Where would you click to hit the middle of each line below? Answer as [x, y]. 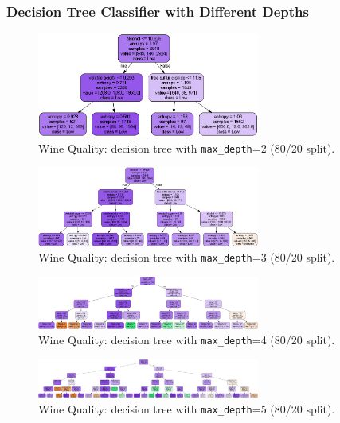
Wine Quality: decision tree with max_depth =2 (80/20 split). [187, 147]
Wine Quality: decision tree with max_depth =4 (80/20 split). [187, 340]
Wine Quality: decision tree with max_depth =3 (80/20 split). [187, 257]
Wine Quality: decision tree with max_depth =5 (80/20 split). [187, 408]
